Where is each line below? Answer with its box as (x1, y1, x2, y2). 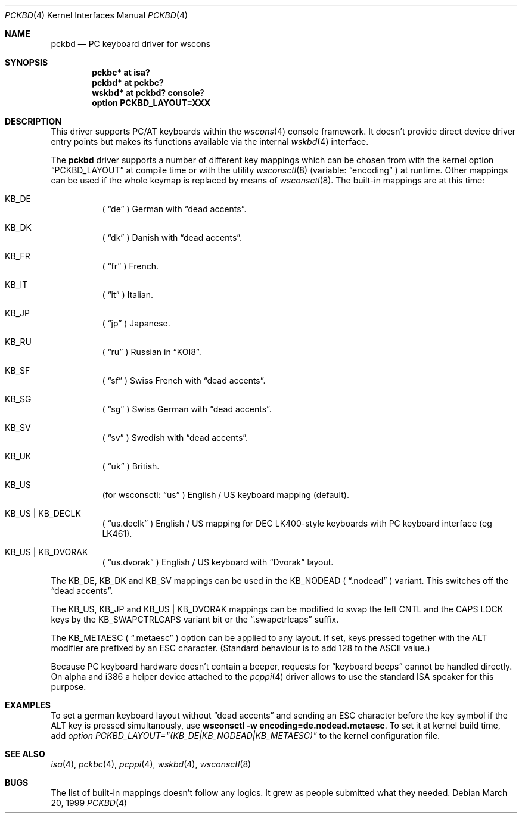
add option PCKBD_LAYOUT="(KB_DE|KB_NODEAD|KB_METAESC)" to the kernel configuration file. (51, 730, 440, 741)
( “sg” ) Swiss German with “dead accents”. (102, 404, 272, 414)
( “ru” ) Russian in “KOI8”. (102, 347, 201, 357)
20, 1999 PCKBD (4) (51, 798, 128, 808)
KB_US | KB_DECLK (5, 508, 81, 518)
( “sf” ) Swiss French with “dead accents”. (102, 375, 266, 385)
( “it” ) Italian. (102, 290, 154, 300)
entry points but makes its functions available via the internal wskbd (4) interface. (51, 136, 369, 147)
